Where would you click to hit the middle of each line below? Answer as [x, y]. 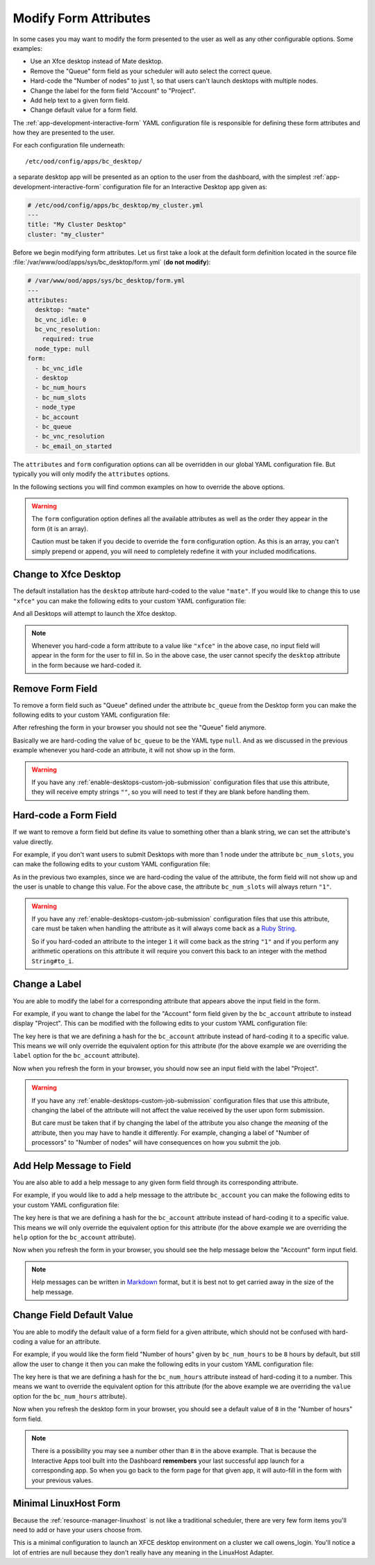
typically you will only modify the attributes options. [91, 474]
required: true [68, 339]
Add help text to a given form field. [80, 100]
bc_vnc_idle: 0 [61, 319]
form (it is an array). [60, 528]
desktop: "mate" [62, 310]
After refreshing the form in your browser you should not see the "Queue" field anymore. [140, 728]
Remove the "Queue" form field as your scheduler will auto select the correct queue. [151, 71]
